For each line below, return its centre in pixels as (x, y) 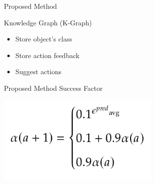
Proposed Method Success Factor (53, 88)
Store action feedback (47, 55)
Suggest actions (39, 72)
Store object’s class (44, 39)
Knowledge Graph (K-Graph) (48, 22)
